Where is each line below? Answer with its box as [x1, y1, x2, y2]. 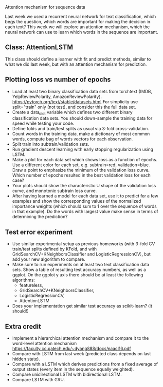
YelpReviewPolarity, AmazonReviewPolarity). [12, 94, 102, 99]
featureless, [19, 282, 43, 288]
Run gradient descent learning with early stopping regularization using [12, 146, 153, 153]
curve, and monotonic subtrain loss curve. [12, 188, 97, 194]
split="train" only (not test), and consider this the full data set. [12, 104, 136, 110]
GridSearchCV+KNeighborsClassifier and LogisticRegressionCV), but [12, 251, 151, 257]
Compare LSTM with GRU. [12, 377, 65, 383]
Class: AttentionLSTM [5, 43, 73, 52]
